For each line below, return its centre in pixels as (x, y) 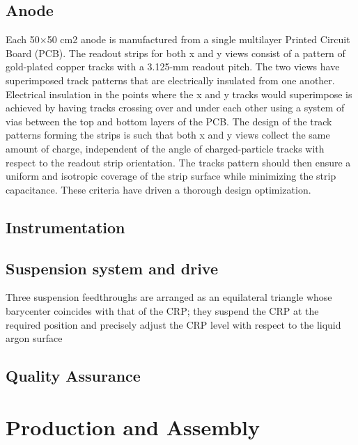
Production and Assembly (133, 427)
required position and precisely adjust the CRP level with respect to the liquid (173, 324)
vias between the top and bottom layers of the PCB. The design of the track (169, 121)
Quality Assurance (73, 376)
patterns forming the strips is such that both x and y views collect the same (168, 135)
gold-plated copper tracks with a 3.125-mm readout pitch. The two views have (173, 67)
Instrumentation (65, 227)
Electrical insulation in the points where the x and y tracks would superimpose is (179, 94)
